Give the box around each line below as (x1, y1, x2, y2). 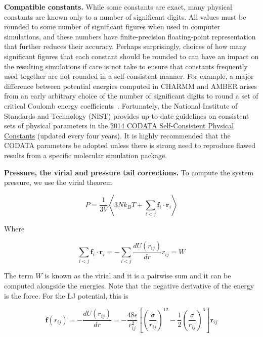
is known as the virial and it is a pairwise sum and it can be (45, 270, 231, 281)
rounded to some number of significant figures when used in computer (4, 21, 221, 32)
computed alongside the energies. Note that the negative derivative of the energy (4, 280, 254, 291)
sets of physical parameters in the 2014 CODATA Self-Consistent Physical (4, 120, 234, 131)
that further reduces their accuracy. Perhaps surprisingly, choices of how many (4, 41, 247, 52)
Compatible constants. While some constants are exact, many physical (4, 2, 232, 12)
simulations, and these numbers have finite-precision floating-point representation (4, 31, 256, 41)
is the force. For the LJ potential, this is (4, 290, 128, 301)
